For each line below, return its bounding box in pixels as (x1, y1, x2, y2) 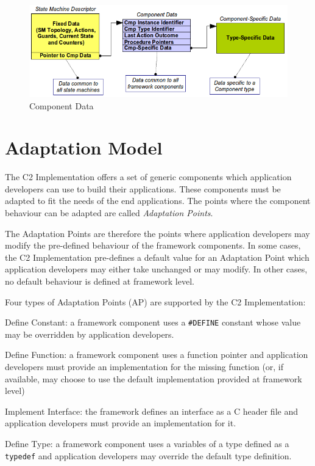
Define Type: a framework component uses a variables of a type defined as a (5, 437, 289, 450)
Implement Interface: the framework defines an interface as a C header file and (5, 404, 298, 417)
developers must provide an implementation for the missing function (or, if (5, 360, 284, 373)
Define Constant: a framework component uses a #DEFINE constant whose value (5, 316, 301, 329)
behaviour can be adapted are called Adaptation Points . (5, 206, 213, 219)
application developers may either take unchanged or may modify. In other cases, (5, 263, 308, 275)
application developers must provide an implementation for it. (5, 417, 236, 429)
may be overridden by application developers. (5, 327, 174, 340)
